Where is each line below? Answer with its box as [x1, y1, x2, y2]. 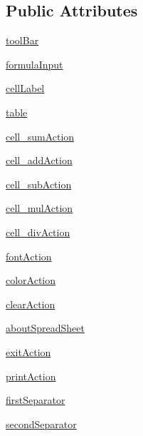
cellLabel [6, 81, 45, 96]
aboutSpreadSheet [6, 320, 85, 335]
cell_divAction [6, 224, 70, 239]
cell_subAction [6, 176, 72, 191]
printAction [6, 368, 56, 383]
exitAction [6, 344, 51, 359]
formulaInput [6, 56, 63, 71]
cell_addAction [6, 153, 73, 168]
